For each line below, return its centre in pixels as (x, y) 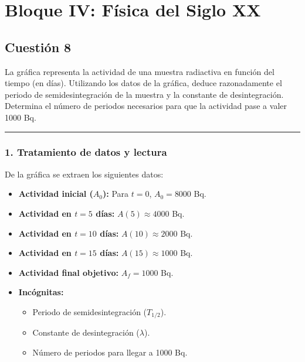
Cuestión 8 (38, 47)
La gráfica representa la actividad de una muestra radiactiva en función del (140, 71)
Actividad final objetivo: (69, 272)
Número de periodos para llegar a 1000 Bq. (110, 352)
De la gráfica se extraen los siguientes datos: (84, 174)
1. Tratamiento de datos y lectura (86, 152)
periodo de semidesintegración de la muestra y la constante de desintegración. (144, 94)
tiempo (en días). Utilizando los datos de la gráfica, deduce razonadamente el (143, 83)
